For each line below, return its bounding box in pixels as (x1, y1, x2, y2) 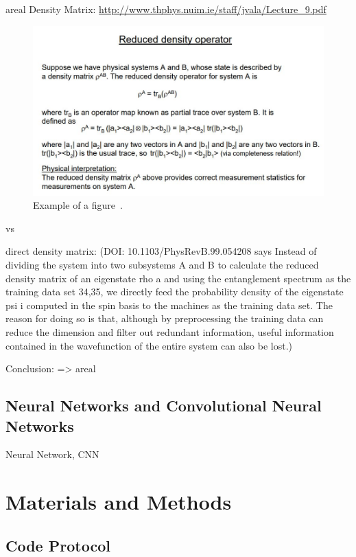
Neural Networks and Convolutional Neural (5, 395, 322, 416)
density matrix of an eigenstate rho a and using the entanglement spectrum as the (5, 271, 351, 285)
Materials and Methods (5, 488, 232, 516)
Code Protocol (5, 534, 110, 556)
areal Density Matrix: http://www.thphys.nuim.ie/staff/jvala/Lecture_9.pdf (5, 2, 327, 16)
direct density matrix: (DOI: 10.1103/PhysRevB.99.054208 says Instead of (5, 244, 317, 258)
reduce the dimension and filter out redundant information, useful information (5, 324, 334, 339)
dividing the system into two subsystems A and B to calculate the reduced (5, 258, 319, 271)
